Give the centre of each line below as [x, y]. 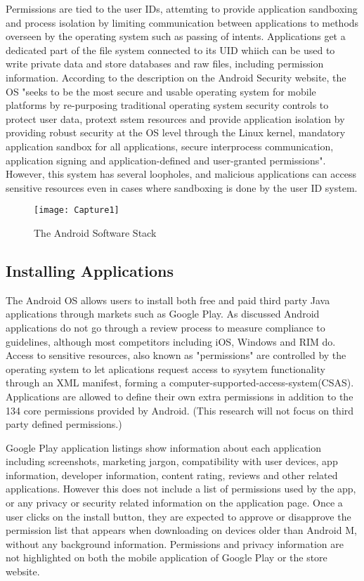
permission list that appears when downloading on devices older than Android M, [181, 530]
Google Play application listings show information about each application [164, 447]
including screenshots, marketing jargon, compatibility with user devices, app [172, 461]
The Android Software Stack [95, 232]
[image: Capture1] [77, 210]
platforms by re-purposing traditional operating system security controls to [167, 105]
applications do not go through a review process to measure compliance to [165, 327]
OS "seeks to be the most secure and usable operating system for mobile [161, 91]
